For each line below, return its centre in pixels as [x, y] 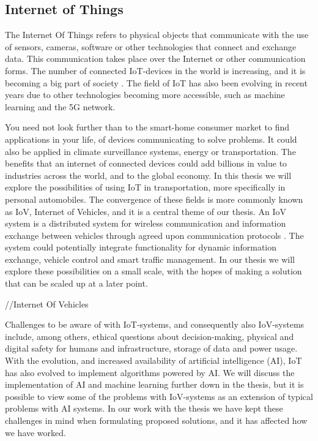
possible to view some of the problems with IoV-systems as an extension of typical [159, 396]
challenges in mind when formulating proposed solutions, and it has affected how [156, 420]
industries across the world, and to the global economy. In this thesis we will [148, 175]
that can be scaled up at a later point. [76, 283]
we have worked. [35, 432]
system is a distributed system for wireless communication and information [146, 223]
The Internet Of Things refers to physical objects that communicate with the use [157, 35]
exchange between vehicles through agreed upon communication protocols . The [154, 235]
